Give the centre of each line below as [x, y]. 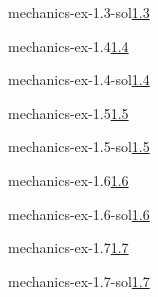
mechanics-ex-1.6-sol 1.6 [79, 213]
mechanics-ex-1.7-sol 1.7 [79, 280]
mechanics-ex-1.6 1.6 [68, 179]
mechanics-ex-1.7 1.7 [68, 247]
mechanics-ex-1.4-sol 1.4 [79, 79]
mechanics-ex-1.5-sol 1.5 [79, 146]
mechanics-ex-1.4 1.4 [68, 45]
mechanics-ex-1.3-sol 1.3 [79, 12]
